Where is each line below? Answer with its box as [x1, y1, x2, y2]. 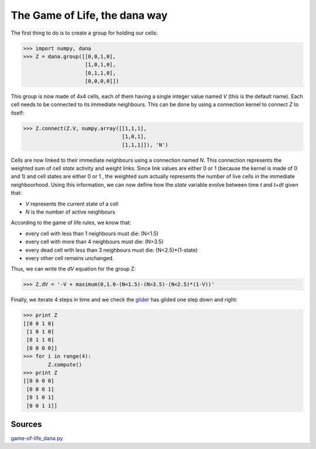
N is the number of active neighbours [25, 208, 115, 215]
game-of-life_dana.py [11, 435, 63, 442]
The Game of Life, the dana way [11, 9, 168, 22]
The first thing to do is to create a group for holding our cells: [11, 29, 158, 36]
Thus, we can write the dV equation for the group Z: [11, 265, 136, 272]
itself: [11, 109, 25, 116]
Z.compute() [47, 361, 82, 368]
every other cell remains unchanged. [25, 254, 114, 261]
